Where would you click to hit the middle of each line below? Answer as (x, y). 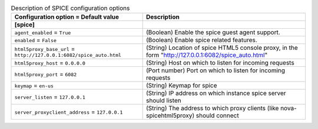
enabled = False (36, 40)
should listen (164, 101)
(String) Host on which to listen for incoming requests (220, 63)
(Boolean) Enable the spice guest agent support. (213, 32)
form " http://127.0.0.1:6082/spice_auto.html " (207, 55)
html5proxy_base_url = (45, 49)
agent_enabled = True (43, 32)
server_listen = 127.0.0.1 (50, 97)
